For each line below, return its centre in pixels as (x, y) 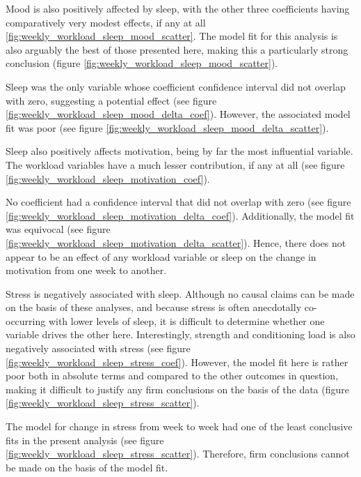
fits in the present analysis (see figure (85, 440)
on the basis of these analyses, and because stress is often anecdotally (154, 307)
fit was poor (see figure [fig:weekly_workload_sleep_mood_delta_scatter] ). (167, 127)
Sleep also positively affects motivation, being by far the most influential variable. (179, 151)
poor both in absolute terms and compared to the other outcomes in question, (172, 376)
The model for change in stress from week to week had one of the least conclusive (179, 426)
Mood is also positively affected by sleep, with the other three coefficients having (178, 8)
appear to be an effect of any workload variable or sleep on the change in (161, 256)
